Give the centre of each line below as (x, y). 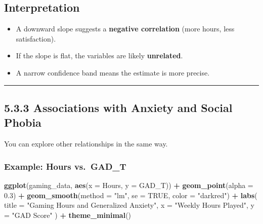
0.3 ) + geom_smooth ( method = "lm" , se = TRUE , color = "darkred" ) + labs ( (131, 195)
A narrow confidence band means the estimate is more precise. (113, 72)
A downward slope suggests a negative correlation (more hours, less (125, 29)
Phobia (23, 122)
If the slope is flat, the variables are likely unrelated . (99, 55)
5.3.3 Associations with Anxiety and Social (118, 107)
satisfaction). (36, 38)
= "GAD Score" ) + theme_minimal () (68, 215)
